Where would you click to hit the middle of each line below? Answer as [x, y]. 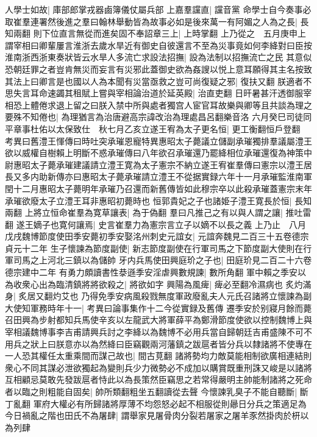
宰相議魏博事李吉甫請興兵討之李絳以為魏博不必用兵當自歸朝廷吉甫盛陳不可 [154, 332]
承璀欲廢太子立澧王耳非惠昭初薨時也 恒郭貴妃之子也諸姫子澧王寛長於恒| [148, 200]
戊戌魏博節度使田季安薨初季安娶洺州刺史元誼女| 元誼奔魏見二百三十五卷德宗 [157, 236]
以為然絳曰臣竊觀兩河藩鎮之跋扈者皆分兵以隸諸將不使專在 [197, 343]
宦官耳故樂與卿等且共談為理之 [252, 105]
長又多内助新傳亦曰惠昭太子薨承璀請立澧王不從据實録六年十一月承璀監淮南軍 [158, 176]
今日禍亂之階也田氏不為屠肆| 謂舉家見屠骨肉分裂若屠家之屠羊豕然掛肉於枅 [153, 415]
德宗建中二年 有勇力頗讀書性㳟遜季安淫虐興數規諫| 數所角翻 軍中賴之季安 [151, 272]
